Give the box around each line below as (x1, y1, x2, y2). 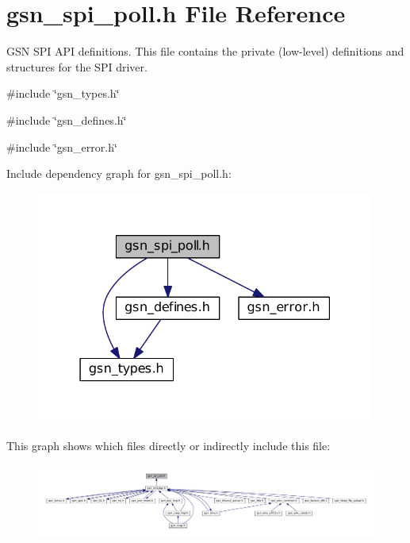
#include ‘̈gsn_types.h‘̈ (6, 85, 120, 102)
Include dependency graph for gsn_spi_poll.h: (6, 165, 232, 182)
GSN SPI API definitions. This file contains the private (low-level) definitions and (6, 43, 404, 60)
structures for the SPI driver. (6, 58, 148, 75)
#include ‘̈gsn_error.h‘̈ (6, 138, 117, 155)
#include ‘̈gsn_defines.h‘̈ (6, 111, 127, 128)
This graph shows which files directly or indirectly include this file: (6, 437, 331, 454)
